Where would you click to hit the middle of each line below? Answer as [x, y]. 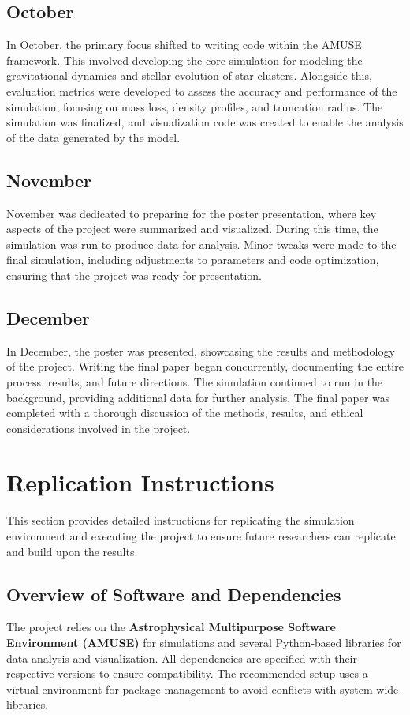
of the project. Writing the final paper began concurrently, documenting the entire [205, 366]
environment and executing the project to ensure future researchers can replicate [201, 536]
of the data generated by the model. [93, 137]
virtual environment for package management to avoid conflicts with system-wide [203, 689]
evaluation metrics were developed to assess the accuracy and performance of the [202, 90]
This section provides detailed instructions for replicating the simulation [181, 520]
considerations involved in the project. [99, 428]
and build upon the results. [72, 551]
